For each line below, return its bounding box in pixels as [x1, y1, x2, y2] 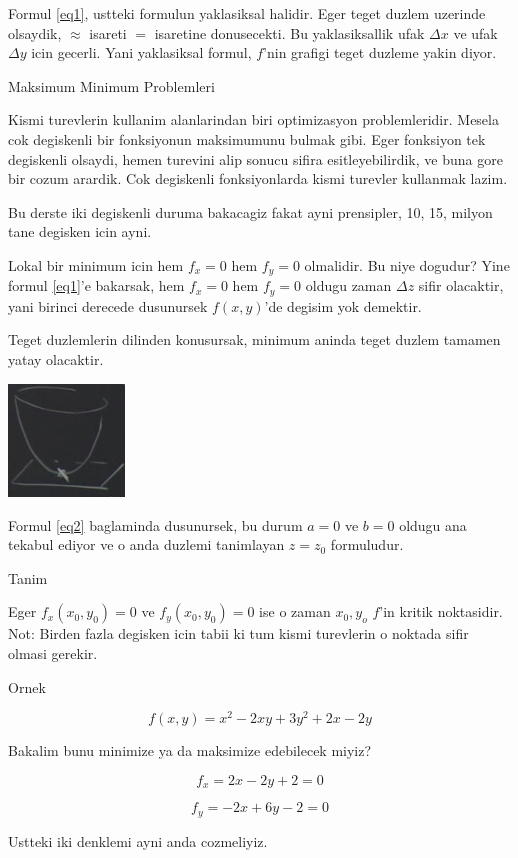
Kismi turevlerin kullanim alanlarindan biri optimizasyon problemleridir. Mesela [8, 109, 499, 130]
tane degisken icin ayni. [8, 221, 152, 242]
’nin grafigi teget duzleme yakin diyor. [263, 42, 497, 63]
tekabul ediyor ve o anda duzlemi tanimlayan [8, 534, 285, 555]
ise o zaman [259, 601, 331, 622]
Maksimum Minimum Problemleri [8, 75, 215, 96]
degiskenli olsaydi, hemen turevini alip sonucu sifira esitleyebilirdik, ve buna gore [8, 148, 503, 169]
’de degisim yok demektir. [264, 295, 422, 316]
